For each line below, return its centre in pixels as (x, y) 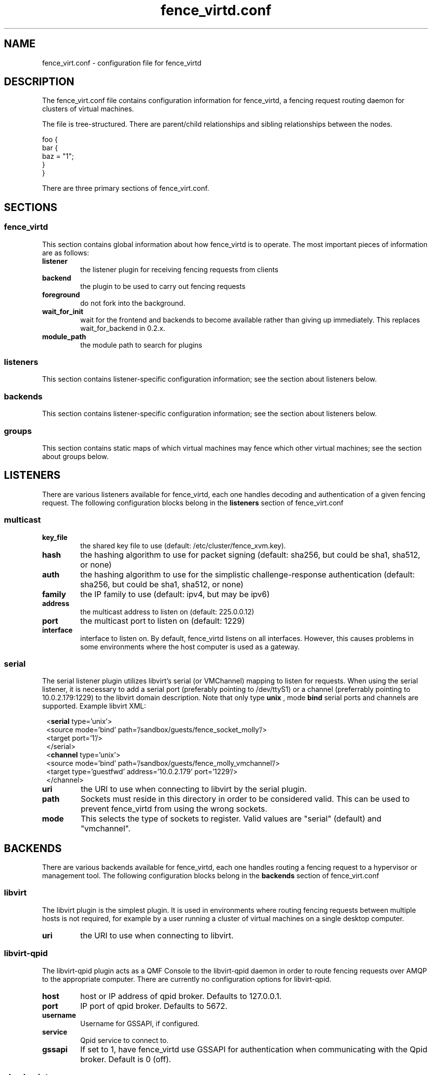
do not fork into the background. (133, 303)
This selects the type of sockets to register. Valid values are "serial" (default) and (231, 819)
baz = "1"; (58, 156)
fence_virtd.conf (216, 10)
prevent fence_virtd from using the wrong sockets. (174, 809)
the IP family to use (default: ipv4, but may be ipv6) (175, 594)
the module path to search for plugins (141, 345)
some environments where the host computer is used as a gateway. (190, 646)
